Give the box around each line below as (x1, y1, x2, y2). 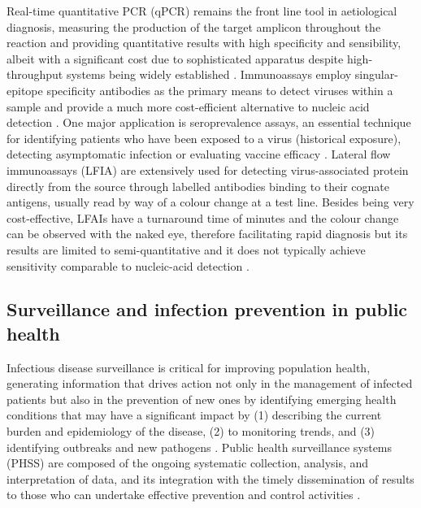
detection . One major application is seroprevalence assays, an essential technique (7, 114, 411, 131)
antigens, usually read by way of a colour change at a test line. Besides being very (7, 193, 414, 211)
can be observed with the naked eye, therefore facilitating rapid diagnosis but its (7, 225, 408, 242)
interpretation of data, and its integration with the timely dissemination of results (7, 470, 414, 487)
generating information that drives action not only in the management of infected (7, 375, 413, 392)
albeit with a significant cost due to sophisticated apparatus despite (7, 50, 344, 67)
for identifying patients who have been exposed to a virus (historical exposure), (7, 129, 401, 146)
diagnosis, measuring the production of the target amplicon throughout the (7, 18, 381, 35)
